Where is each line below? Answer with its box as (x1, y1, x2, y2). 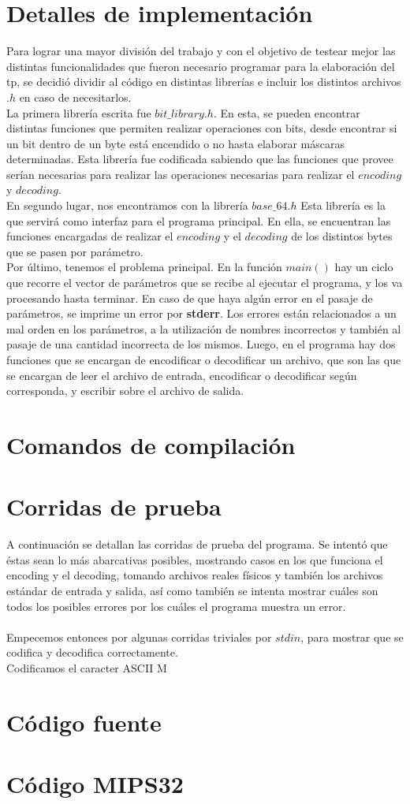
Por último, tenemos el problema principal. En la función (6, 259, 282, 275)
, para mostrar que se (300, 628, 404, 645)
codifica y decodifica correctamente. (6, 644, 178, 661)
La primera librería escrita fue (6, 104, 151, 121)
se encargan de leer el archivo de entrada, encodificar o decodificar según (6, 367, 357, 383)
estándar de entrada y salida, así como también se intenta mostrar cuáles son (6, 583, 378, 599)
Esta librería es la (300, 197, 386, 214)
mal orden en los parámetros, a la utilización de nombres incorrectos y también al (6, 320, 401, 337)
